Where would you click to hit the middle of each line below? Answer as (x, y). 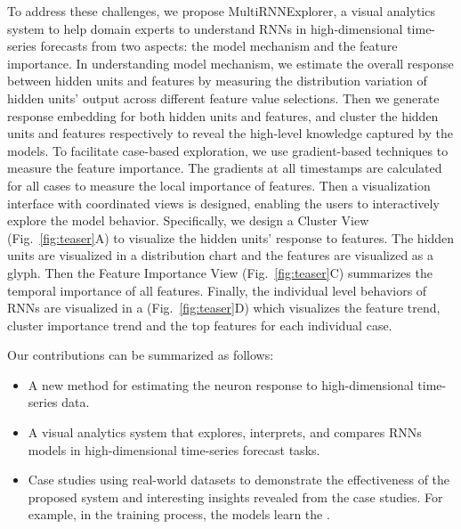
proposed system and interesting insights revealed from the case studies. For (235, 496)
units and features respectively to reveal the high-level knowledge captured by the (230, 133)
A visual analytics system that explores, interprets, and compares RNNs (225, 432)
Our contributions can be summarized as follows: (141, 355)
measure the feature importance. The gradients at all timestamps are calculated (225, 168)
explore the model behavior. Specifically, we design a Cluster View (188, 220)
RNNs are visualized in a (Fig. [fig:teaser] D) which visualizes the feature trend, (224, 308)
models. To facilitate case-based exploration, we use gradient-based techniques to (228, 150)
